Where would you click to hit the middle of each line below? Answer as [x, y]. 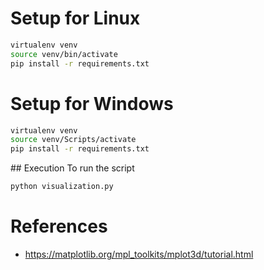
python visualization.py [62, 187]
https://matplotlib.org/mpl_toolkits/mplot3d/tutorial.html [139, 254]
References [59, 226]
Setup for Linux [75, 18]
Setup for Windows [92, 103]
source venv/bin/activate [64, 54]
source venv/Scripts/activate [73, 140]
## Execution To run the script [72, 168]
